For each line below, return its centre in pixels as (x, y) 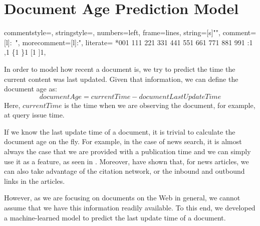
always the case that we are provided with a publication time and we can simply (127, 151)
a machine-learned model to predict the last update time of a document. (115, 217)
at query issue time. (34, 115)
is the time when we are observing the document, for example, (160, 105)
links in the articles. (35, 181)
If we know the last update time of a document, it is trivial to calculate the (120, 131)
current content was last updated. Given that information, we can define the (121, 79)
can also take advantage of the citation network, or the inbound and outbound (124, 171)
